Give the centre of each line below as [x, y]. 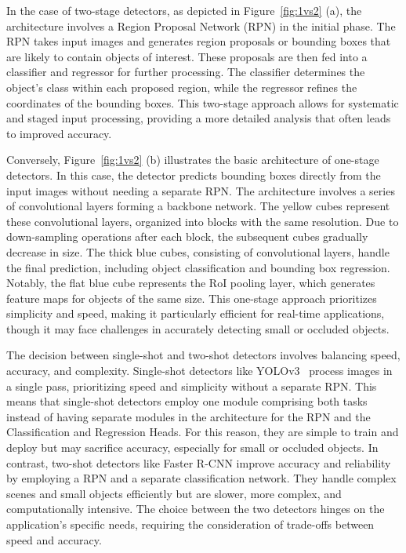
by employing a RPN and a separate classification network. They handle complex [201, 478]
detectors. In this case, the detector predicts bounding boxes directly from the [194, 175]
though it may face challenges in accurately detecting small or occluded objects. [198, 328]
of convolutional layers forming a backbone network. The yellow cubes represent [198, 206]
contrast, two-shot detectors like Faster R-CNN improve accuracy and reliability [199, 462]
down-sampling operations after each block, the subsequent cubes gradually [187, 236]
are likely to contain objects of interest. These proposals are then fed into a [187, 56]
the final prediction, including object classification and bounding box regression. [198, 267]
